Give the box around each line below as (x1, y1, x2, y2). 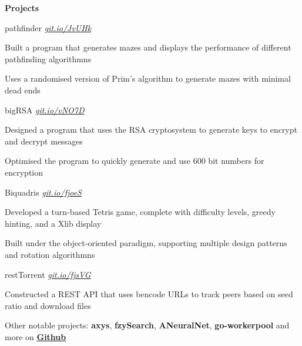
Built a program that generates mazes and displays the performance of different (5, 41, 291, 53)
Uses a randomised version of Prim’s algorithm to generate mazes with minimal (5, 72, 291, 85)
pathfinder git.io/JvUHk (5, 21, 92, 33)
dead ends (5, 83, 41, 96)
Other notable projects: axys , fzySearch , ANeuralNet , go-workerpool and (5, 319, 290, 331)
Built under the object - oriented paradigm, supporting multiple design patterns (5, 237, 287, 249)
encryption (5, 166, 43, 178)
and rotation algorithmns (5, 248, 95, 260)
